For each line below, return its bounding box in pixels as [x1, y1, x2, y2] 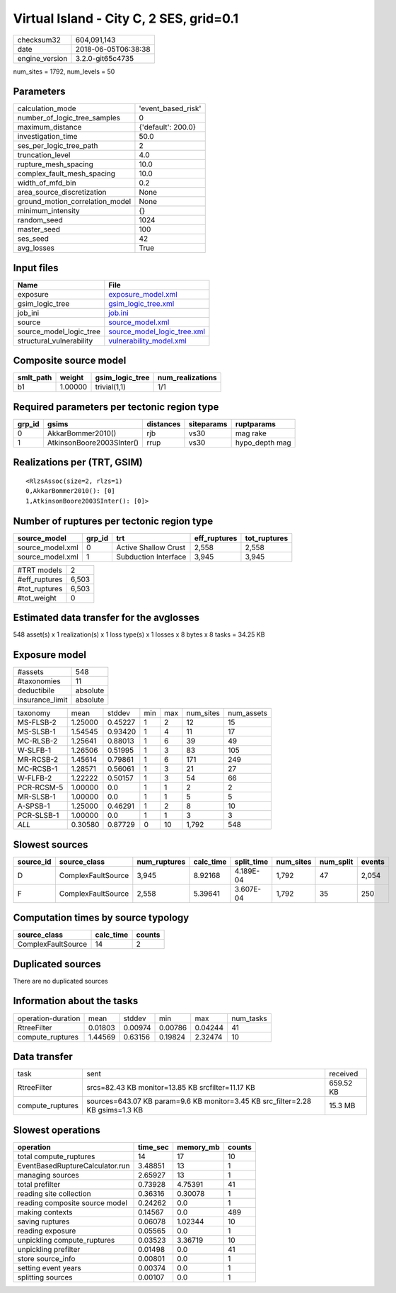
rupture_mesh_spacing [17, 159, 93, 169]
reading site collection [17, 1188, 91, 1198]
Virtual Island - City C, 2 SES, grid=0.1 [13, 11, 239, 26]
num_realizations [157, 372, 217, 382]
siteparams [188, 419, 228, 428]
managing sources [17, 1170, 79, 1180]
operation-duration [17, 1013, 81, 1023]
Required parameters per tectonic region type [13, 401, 219, 413]
